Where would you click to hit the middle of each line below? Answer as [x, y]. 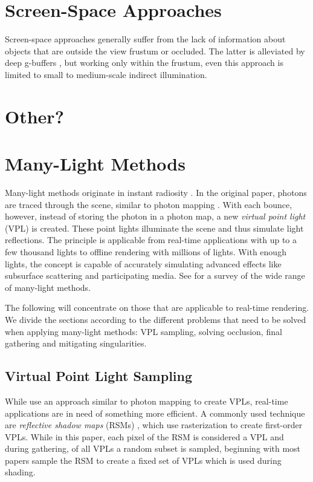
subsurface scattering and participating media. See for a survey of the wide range [155, 275]
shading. [20, 472]
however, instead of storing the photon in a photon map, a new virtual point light [155, 216]
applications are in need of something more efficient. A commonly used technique [155, 413]
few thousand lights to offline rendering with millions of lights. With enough [146, 251]
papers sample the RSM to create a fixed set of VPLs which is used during [143, 460]
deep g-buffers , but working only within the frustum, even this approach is [144, 63]
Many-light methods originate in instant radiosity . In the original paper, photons [156, 192]
